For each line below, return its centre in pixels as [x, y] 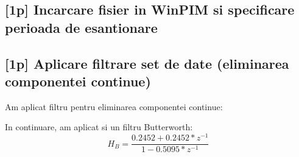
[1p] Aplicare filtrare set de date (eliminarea [147, 63]
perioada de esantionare [81, 27]
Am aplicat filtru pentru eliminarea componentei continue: [114, 106]
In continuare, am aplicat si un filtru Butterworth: [99, 127]
